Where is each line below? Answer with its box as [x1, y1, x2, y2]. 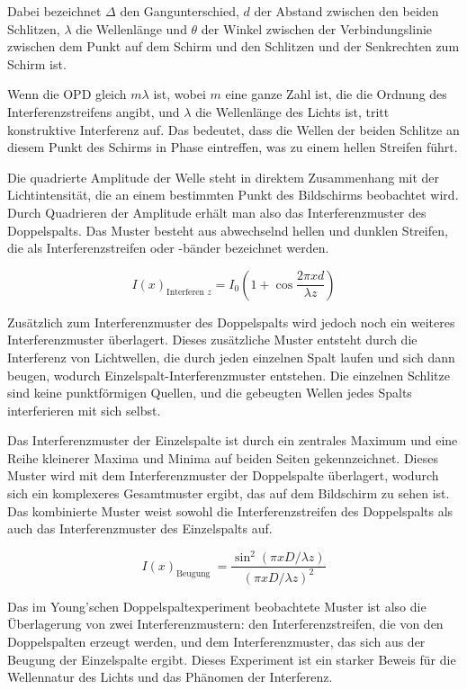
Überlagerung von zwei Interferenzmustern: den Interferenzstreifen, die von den [7, 614, 444, 633]
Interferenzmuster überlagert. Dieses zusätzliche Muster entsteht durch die [7, 330, 418, 349]
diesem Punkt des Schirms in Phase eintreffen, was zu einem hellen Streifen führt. [7, 138, 458, 157]
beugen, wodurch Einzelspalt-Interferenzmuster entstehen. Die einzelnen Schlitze [7, 365, 450, 384]
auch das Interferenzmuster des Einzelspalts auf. [7, 519, 273, 538]
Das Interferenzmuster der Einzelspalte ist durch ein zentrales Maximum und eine [7, 431, 458, 450]
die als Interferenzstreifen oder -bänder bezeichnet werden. [7, 238, 329, 257]
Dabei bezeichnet [7, 2, 102, 20]
